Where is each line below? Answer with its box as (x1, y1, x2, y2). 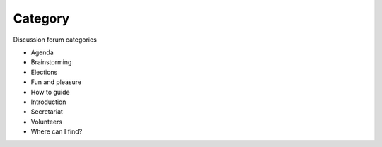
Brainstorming (30, 58, 72, 66)
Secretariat (30, 107, 64, 116)
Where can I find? (30, 127, 83, 136)
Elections (30, 68, 58, 76)
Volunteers (30, 117, 63, 126)
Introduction (30, 98, 66, 106)
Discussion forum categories (13, 35, 97, 44)
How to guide (30, 88, 70, 96)
